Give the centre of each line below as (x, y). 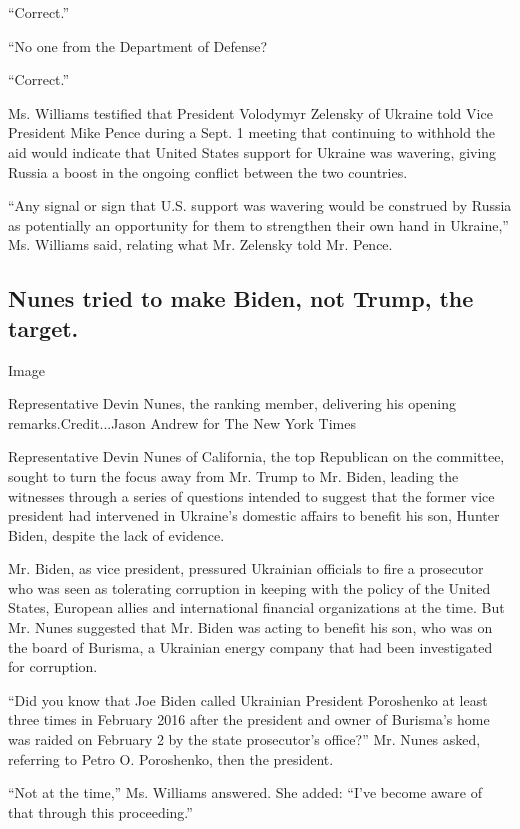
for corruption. (53, 666)
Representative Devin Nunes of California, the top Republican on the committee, (256, 456)
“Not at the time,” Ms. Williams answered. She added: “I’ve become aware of (245, 792)
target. (43, 327)
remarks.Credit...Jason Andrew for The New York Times (182, 422)
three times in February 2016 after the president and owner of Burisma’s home (249, 719)
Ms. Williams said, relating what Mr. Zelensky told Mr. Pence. (200, 244)
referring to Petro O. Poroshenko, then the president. (171, 758)
